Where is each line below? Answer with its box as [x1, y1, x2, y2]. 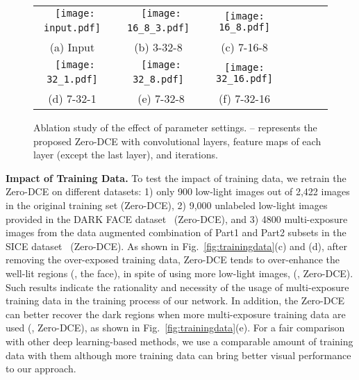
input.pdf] [44, 22, 101, 33]
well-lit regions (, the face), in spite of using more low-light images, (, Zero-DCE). [6, 265, 353, 280]
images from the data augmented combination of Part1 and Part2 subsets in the [6, 225, 347, 240]
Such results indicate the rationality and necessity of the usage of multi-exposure [6, 279, 349, 294]
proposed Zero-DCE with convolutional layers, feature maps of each [33, 133, 322, 148]
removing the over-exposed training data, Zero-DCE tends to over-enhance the [6, 252, 340, 267]
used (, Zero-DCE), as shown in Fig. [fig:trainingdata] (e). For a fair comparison [6, 320, 345, 335]
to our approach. [6, 361, 76, 376]
